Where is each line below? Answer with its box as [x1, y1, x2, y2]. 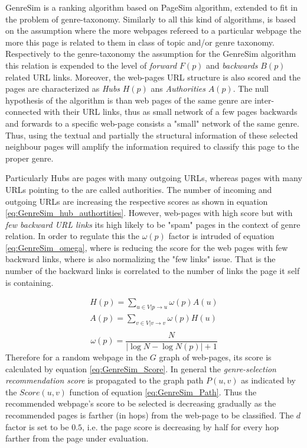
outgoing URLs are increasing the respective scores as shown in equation [5, 195, 268, 207]
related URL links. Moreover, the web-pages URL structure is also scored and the [5, 70, 301, 83]
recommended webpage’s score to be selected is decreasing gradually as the [5, 397, 276, 410]
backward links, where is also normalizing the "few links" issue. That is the [5, 253, 276, 265]
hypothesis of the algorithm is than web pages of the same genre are [5, 94, 252, 106]
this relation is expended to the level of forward [5, 59, 177, 71]
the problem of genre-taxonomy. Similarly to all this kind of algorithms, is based [5, 12, 296, 25]
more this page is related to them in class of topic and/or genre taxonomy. [5, 36, 275, 48]
